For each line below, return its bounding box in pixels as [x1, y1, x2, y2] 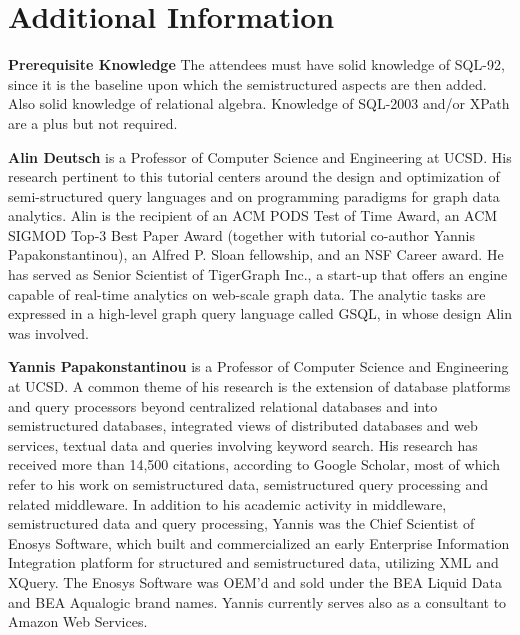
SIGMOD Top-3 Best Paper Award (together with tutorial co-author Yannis [8, 224, 475, 245]
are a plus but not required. [8, 112, 178, 133]
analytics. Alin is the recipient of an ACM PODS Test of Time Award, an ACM [8, 205, 498, 226]
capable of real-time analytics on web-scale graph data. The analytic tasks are [8, 283, 486, 304]
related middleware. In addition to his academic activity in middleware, [8, 493, 447, 514]
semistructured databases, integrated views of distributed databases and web [8, 415, 478, 436]
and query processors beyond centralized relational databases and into [8, 395, 438, 416]
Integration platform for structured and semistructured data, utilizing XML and [8, 552, 499, 573]
